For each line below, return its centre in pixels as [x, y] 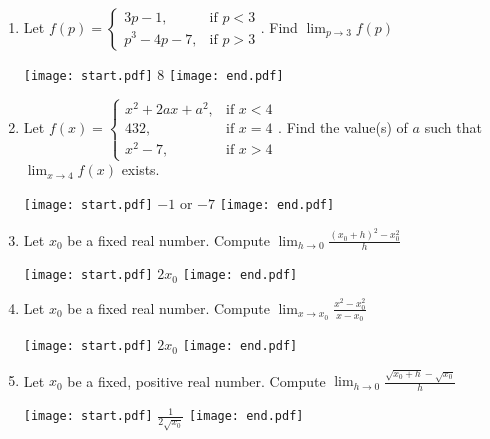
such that [453, 127]
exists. [140, 169]
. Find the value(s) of [343, 127]
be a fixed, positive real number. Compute [196, 380]
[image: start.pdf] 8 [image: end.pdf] [153, 74]
